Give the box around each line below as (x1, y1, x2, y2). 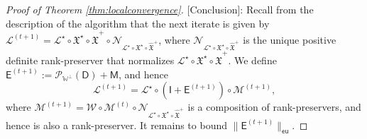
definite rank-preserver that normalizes (6, 52, 175, 67)
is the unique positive (243, 32, 336, 47)
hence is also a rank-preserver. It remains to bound (6, 117, 227, 132)
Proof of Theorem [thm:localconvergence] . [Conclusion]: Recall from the (6, 2, 314, 16)
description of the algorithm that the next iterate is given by (6, 16, 270, 30)
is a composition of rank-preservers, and (187, 99, 361, 114)
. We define (228, 52, 277, 67)
